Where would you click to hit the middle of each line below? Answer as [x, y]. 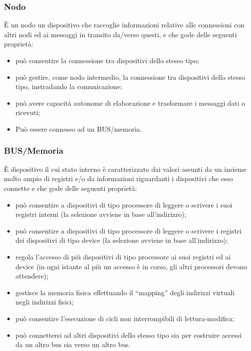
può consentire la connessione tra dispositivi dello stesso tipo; [107, 60]
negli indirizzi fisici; [45, 302]
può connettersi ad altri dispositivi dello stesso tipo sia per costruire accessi [128, 335]
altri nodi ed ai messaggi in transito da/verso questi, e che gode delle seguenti [121, 34]
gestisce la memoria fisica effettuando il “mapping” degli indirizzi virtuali [125, 292]
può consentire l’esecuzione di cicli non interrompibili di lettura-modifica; [125, 318]
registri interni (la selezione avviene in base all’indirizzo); [101, 214]
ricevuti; [28, 112]
